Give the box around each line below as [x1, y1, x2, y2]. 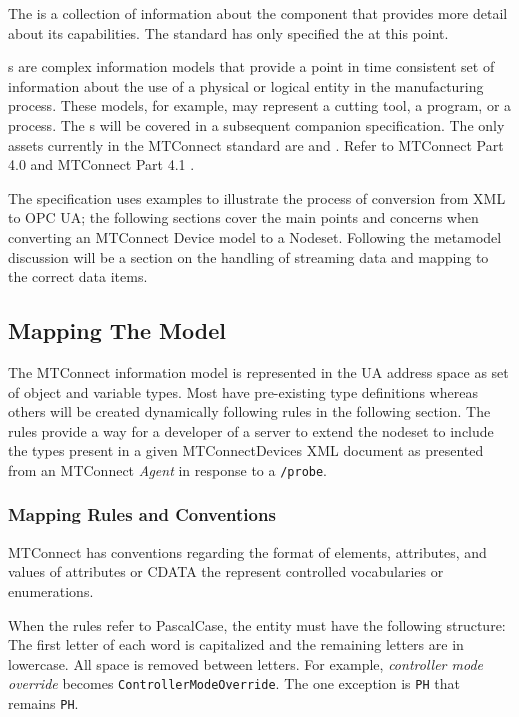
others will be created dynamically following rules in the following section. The [8, 401, 491, 422]
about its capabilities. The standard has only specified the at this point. [8, 22, 449, 43]
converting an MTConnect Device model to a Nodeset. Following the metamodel [8, 226, 502, 247]
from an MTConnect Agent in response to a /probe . [8, 459, 328, 480]
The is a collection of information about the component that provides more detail [8, 3, 508, 23]
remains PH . [8, 692, 79, 713]
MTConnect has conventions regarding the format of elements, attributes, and [8, 541, 487, 562]
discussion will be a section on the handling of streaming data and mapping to [8, 246, 489, 267]
